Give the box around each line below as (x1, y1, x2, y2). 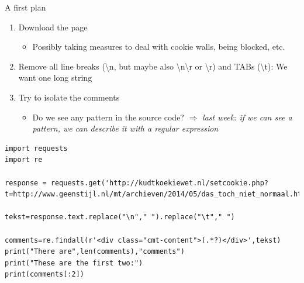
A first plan (5, 1, 46, 13)
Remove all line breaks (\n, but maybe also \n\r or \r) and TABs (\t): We (18, 60, 288, 72)
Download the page (18, 20, 88, 33)
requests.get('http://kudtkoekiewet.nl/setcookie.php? (50, 178, 269, 187)
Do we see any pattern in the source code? (32, 111, 184, 123)
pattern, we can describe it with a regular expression (32, 122, 219, 134)
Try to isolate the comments (18, 91, 120, 103)
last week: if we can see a (202, 111, 292, 123)
